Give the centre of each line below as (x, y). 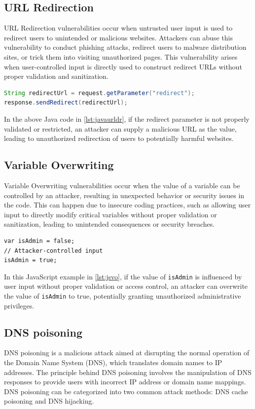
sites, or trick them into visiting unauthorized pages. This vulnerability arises (121, 56)
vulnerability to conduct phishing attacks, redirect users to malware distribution (125, 47)
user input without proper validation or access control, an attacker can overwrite (126, 286)
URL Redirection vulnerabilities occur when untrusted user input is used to (118, 28)
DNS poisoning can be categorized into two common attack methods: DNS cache (126, 391)
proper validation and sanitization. (56, 76)
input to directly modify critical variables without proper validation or (110, 214)
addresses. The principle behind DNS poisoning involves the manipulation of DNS (128, 372)
